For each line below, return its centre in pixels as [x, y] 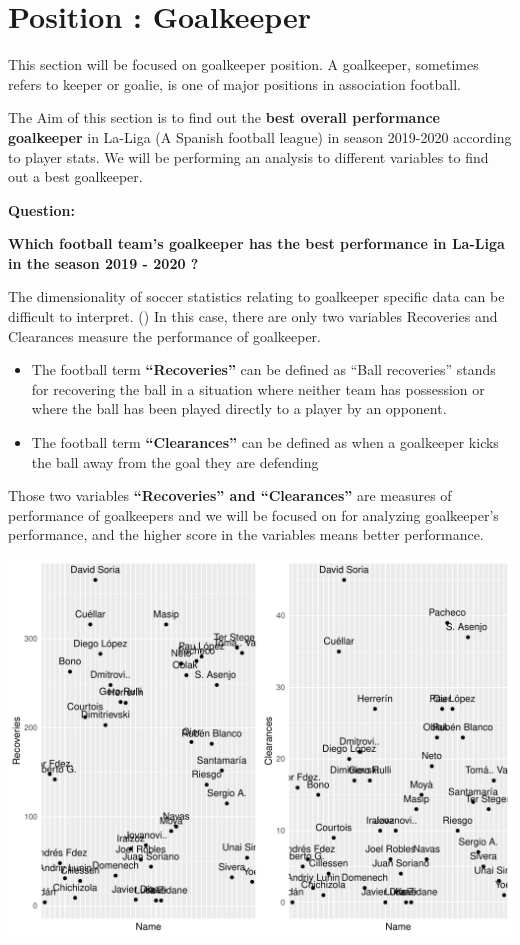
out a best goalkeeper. [75, 176]
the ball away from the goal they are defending [175, 461]
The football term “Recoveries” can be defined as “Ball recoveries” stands [263, 369]
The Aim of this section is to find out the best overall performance [224, 117]
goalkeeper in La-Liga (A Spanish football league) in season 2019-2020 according [260, 136]
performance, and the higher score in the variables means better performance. [246, 534]
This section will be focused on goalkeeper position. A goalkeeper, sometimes [243, 64]
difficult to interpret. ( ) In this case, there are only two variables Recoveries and [253, 316]
